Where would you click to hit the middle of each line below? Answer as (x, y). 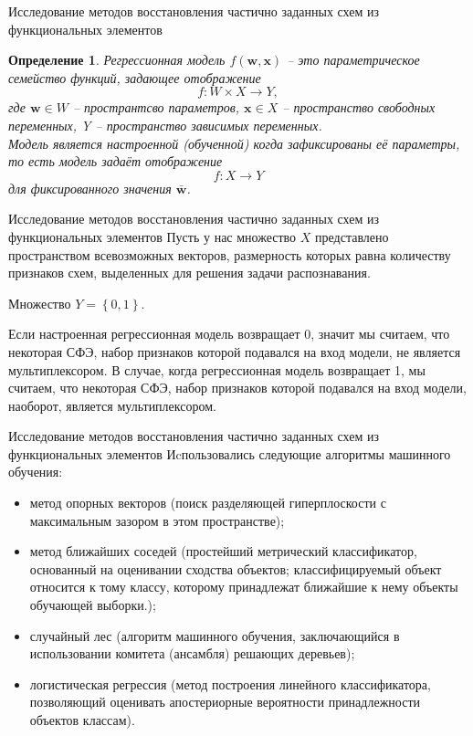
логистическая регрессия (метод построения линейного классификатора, (230, 683)
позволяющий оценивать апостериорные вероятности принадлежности (225, 702)
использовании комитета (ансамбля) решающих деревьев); (192, 653)
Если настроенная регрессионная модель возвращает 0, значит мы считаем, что (229, 334)
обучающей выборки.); (93, 605)
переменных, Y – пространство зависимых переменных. (165, 125)
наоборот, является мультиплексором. (112, 405)
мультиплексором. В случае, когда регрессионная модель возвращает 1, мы (217, 369)
